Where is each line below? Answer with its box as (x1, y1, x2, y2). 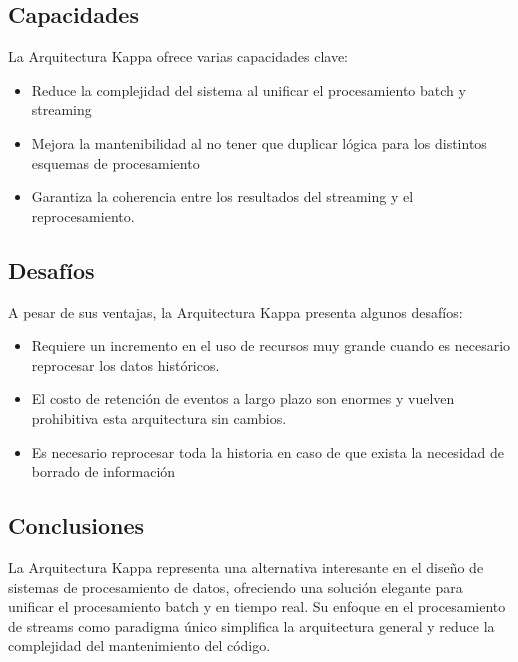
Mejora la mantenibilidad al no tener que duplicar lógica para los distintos (31, 132, 487, 153)
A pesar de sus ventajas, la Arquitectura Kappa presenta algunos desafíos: (8, 301, 463, 322)
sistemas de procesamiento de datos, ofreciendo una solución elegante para (8, 576, 463, 597)
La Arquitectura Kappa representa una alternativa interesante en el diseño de (8, 556, 484, 577)
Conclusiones (8, 510, 145, 541)
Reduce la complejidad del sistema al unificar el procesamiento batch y (31, 79, 466, 100)
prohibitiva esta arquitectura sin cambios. (31, 407, 287, 428)
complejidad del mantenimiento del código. (8, 635, 271, 656)
